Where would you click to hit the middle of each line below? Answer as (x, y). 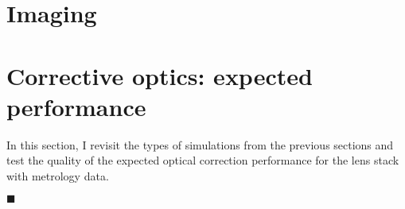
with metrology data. (58, 175)
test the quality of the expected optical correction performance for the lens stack (203, 160)
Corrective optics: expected (160, 75)
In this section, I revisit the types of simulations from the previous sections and (200, 144)
